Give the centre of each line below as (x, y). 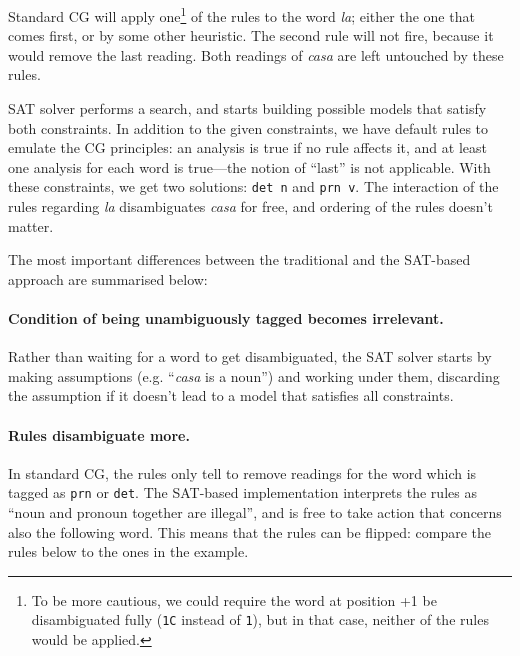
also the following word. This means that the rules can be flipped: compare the (250, 531)
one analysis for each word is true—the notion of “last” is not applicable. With (249, 166)
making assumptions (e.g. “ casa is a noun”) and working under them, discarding (254, 375)
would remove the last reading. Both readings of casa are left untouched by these (256, 54)
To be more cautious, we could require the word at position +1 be (234, 599)
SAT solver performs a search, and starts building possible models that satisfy (247, 108)
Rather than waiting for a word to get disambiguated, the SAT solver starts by (250, 356)
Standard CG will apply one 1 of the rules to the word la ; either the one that (241, 14)
